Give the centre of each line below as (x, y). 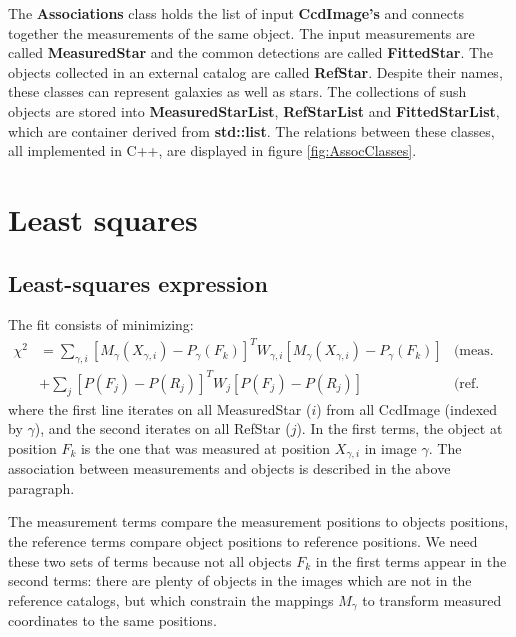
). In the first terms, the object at (399, 428)
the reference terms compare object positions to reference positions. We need (243, 541)
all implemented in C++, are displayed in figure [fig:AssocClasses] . (212, 150)
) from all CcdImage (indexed (407, 408)
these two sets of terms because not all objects (150, 560)
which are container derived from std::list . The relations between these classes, (251, 130)
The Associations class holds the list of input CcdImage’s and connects (236, 13)
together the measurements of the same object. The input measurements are (241, 32)
